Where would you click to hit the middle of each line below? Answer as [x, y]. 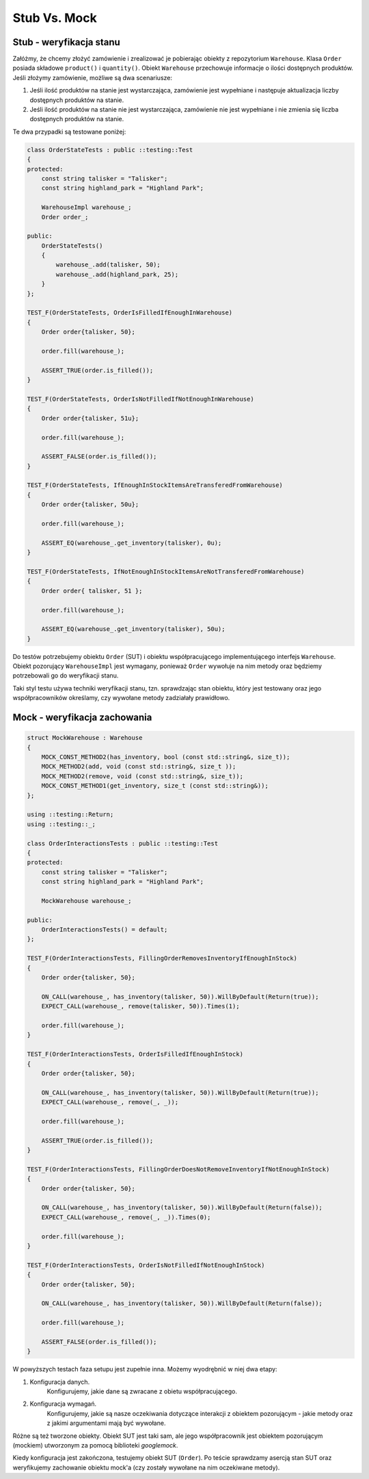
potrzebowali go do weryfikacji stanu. [66, 675]
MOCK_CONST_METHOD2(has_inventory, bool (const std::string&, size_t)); [166, 757]
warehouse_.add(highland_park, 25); [117, 274]
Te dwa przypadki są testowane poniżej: [69, 132]
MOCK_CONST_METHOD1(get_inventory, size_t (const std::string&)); [155, 786]
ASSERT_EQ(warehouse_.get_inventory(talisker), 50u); [133, 629]
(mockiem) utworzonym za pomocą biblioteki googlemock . [95, 1445]
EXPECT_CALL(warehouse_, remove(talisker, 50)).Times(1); [140, 1006]
